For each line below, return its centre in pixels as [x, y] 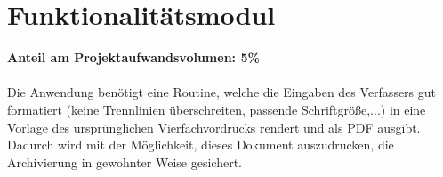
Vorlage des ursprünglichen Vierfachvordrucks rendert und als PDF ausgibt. [214, 127]
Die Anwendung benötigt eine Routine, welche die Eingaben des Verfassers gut [222, 92]
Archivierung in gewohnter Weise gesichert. [125, 161]
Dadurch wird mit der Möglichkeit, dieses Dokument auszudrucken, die [201, 145]
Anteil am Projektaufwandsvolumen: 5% [133, 57]
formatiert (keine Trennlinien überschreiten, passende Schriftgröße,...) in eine [217, 109]
